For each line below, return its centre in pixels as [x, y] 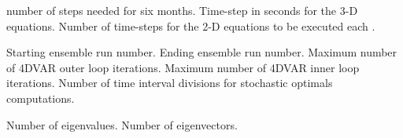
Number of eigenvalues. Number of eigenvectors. [122, 124]
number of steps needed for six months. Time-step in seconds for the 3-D [182, 10]
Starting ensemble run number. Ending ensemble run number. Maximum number [202, 52]
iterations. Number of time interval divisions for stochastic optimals [170, 83]
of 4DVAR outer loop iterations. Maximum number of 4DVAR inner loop [183, 67]
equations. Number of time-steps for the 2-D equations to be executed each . [191, 25]
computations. [41, 98]
